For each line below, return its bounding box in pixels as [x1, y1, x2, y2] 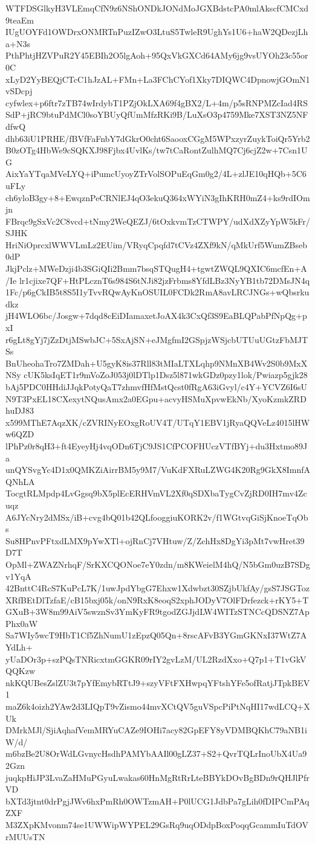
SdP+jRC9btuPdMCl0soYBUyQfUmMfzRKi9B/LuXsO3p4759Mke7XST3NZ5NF [5, 108, 308, 121]
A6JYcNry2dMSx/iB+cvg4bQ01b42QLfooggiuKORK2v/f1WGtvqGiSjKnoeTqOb [5, 510, 308, 523]
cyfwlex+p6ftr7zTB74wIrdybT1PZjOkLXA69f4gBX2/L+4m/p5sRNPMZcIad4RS [5, 96, 308, 109]
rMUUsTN [5, 830, 45, 843]
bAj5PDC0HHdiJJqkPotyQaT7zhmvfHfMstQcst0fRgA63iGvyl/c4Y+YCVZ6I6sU [5, 381, 307, 393]
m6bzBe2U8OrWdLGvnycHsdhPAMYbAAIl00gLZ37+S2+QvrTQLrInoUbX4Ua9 [5, 747, 307, 760]
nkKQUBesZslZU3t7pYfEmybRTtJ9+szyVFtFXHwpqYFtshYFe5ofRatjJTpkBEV [5, 676, 310, 689]
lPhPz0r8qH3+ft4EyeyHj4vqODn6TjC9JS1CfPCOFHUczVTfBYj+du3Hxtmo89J [5, 439, 308, 452]
